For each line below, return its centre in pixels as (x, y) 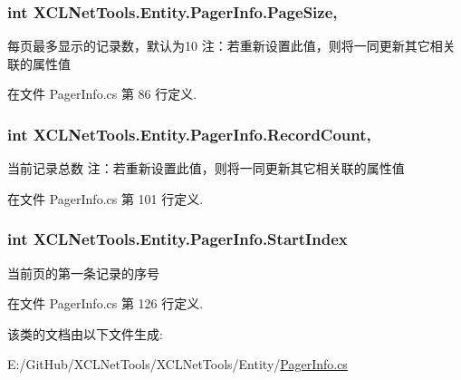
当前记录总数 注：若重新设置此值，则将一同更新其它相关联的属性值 (206, 168)
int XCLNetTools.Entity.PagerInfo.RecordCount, (189, 134)
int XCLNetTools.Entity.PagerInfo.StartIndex (178, 239)
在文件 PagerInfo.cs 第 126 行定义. (106, 303)
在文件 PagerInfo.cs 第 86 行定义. (102, 94)
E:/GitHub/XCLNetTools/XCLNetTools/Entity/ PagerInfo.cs (178, 364)
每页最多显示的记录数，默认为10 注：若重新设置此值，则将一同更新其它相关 (231, 46)
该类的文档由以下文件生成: (85, 333)
